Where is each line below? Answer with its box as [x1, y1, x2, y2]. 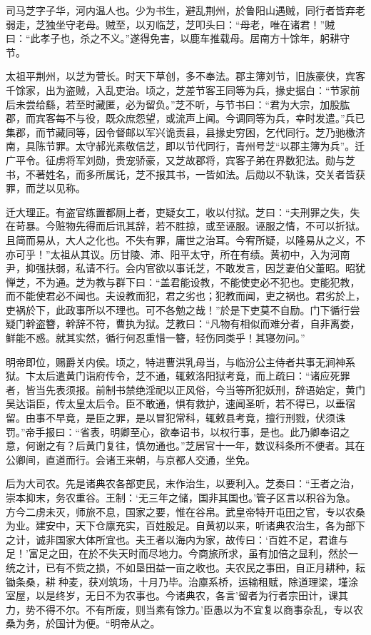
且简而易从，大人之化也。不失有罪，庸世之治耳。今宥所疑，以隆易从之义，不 [6, 232, 365, 247]
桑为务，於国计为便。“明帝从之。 [6, 616, 161, 631]
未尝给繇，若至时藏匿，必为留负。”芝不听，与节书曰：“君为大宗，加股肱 [15, 96, 350, 111]
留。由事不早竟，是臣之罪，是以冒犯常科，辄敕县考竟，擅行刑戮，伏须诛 [6, 410, 345, 425]
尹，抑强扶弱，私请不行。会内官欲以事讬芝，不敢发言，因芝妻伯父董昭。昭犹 [6, 260, 365, 275]
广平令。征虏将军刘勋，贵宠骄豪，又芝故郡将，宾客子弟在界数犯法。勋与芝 [6, 152, 355, 167]
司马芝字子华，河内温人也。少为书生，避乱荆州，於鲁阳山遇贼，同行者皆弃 [6, 3, 355, 17]
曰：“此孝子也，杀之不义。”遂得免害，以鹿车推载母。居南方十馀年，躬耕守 [6, 31, 350, 46]
